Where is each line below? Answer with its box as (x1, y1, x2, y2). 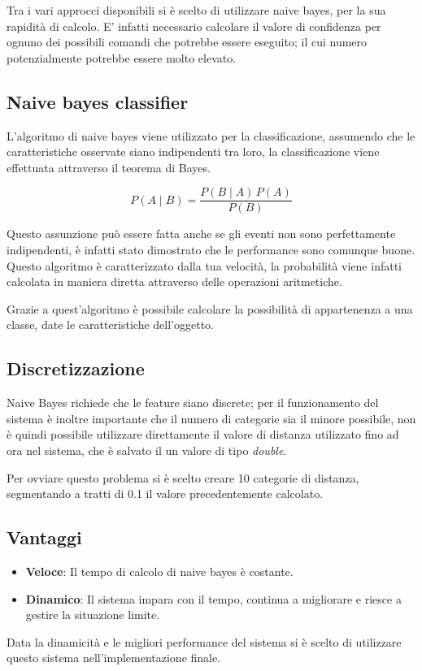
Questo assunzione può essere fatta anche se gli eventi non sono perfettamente (7, 225, 396, 242)
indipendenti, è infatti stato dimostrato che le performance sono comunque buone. (7, 241, 415, 258)
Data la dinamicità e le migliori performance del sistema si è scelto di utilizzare (7, 633, 402, 650)
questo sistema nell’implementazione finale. (7, 649, 221, 666)
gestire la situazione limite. (25, 606, 160, 623)
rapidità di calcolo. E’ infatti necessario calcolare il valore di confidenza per (7, 17, 381, 34)
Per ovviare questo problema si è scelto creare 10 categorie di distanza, (7, 469, 359, 486)
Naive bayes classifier (7, 89, 189, 114)
